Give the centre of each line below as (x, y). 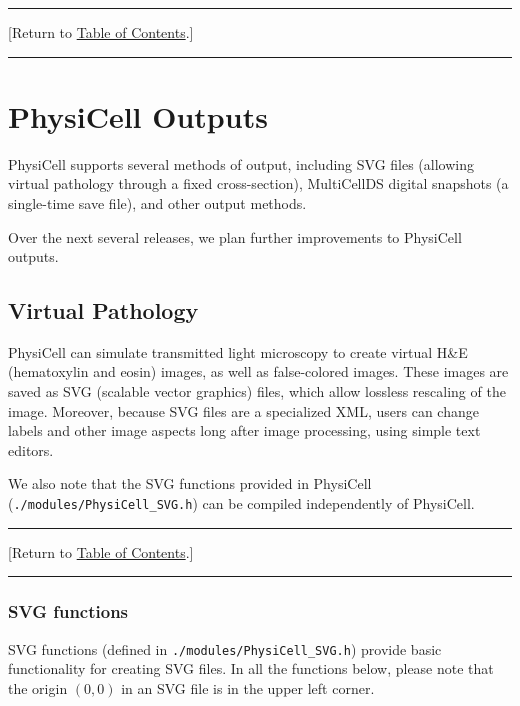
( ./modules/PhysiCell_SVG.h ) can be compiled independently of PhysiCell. (241, 503)
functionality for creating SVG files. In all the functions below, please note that (251, 668)
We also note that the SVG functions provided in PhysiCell (190, 483)
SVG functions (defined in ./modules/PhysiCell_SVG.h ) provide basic (225, 648)
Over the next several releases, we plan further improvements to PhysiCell (235, 236)
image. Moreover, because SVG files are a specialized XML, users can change (243, 410)
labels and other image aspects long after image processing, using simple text (244, 430)
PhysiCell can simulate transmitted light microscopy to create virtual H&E (238, 351)
